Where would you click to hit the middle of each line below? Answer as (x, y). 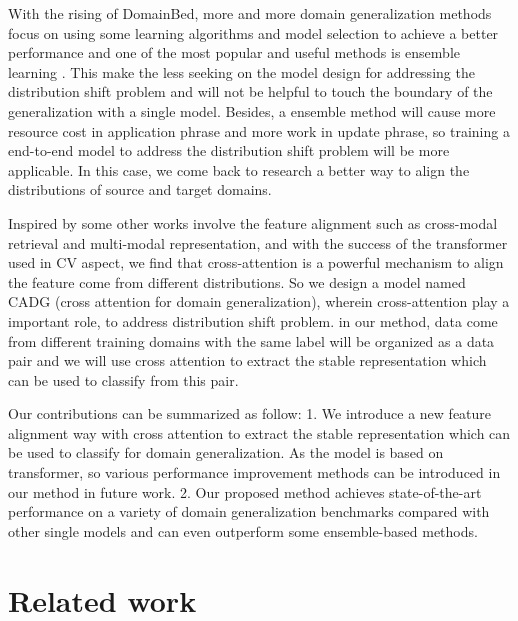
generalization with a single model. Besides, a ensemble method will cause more (252, 110)
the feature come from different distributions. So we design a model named (237, 281)
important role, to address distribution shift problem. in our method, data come (253, 320)
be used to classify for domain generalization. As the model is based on (226, 452)
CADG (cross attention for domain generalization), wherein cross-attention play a (259, 301)
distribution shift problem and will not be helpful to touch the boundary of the (250, 91)
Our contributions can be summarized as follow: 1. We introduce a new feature (250, 413)
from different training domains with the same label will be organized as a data (251, 340)
